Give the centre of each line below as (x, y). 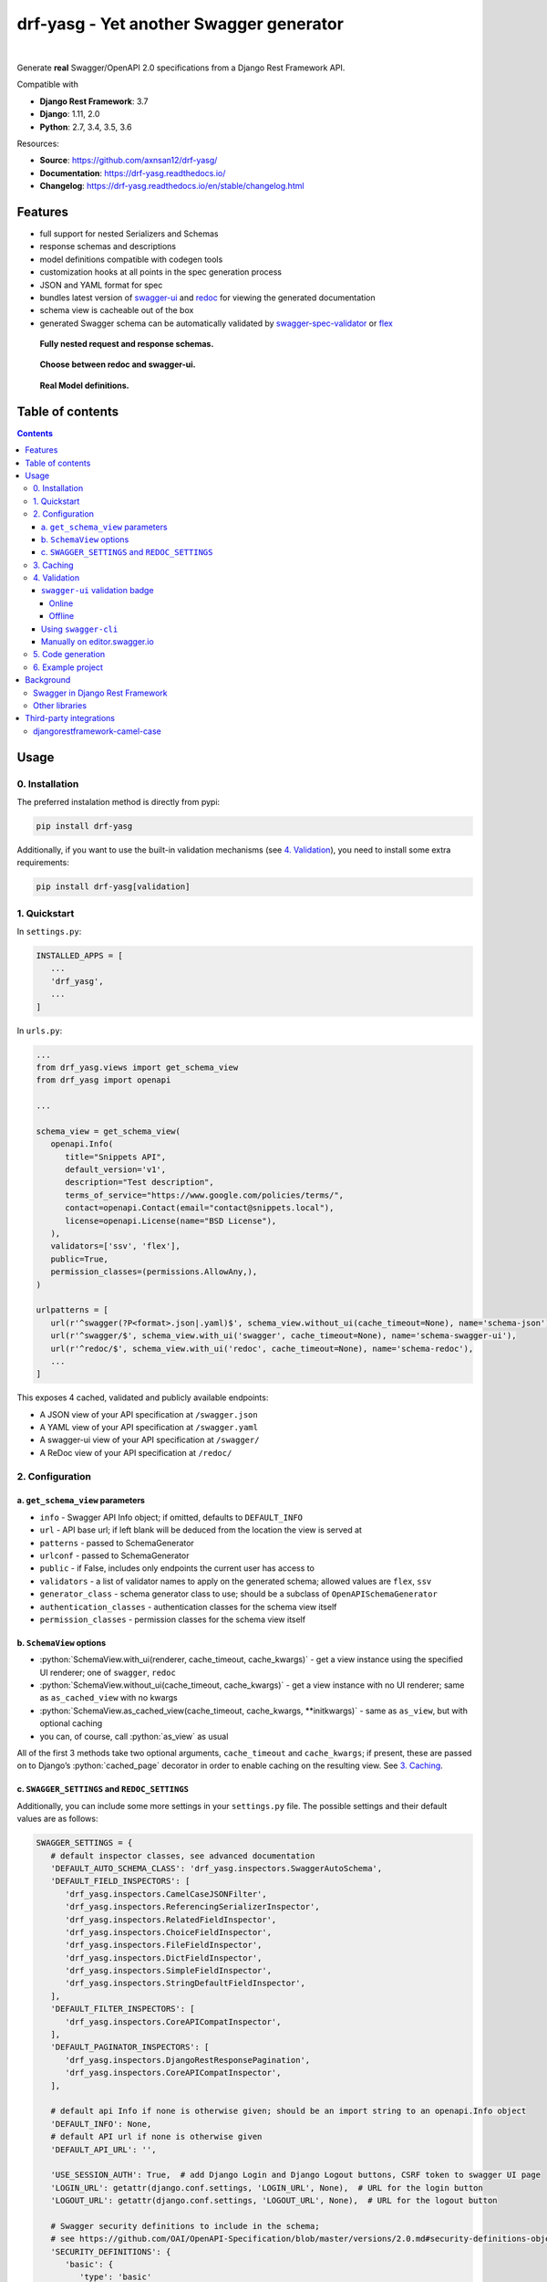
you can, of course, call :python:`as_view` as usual (134, 1736)
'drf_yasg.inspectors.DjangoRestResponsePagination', (188, 2060)
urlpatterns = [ (72, 1310)
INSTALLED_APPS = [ (79, 955)
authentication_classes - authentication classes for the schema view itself (188, 1607)
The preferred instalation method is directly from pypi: (119, 801)
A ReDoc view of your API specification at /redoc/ (136, 1452)
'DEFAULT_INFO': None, (101, 2124)
